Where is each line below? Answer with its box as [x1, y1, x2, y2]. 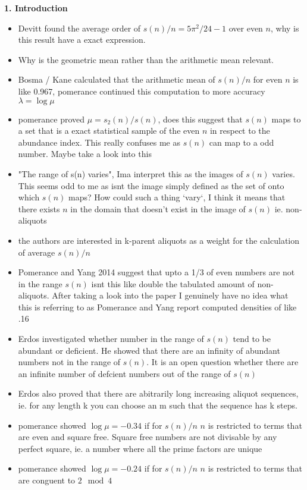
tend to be [233, 332, 271, 345]
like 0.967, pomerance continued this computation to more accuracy [18, 84, 265, 97]
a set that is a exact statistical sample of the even [18, 124, 200, 137]
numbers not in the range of [18, 356, 121, 368]
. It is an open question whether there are [146, 356, 299, 368]
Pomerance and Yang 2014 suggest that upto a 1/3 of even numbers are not [18, 266, 295, 278]
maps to [271, 112, 301, 125]
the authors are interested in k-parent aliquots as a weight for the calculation [18, 234, 300, 246]
